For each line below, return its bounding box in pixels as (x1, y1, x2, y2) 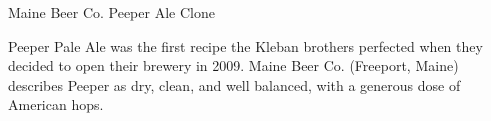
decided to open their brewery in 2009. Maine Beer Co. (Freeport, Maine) (8, 55, 459, 76)
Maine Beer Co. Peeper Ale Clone (8, 2, 215, 22)
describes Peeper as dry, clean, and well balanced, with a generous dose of (8, 74, 461, 95)
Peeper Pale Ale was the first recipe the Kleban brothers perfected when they (8, 35, 483, 56)
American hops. (8, 94, 104, 115)
